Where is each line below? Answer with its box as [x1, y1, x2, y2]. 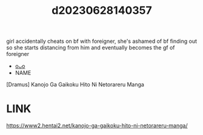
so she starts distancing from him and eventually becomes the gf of [6, 44, 175, 51]
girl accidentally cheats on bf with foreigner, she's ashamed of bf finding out [6, 37, 198, 45]
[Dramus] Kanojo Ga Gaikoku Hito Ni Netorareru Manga [6, 81, 144, 88]
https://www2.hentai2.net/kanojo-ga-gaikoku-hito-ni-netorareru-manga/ [6, 122, 188, 130]
